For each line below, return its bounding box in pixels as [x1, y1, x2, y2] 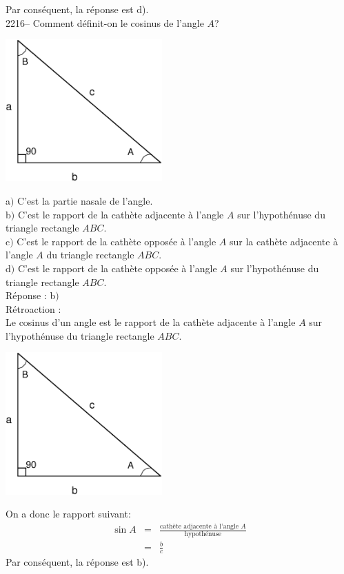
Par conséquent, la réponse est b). [6, 555, 149, 569]
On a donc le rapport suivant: [6, 506, 131, 521]
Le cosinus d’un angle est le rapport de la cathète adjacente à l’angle [6, 315, 296, 329]
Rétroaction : [6, 301, 61, 316]
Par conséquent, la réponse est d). [6, 2, 149, 16]
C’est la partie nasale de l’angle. [17, 193, 153, 207]
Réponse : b [6, 288, 56, 303]
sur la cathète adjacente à [229, 234, 338, 248]
